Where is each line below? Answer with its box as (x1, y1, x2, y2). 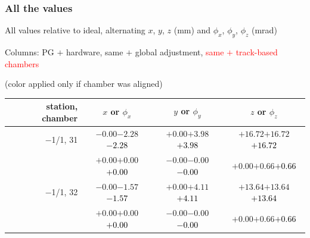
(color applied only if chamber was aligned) (5, 77, 163, 90)
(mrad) (252, 24, 277, 36)
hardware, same (66, 46, 123, 58)
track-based (235, 46, 278, 58)
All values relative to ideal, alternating (5, 24, 145, 36)
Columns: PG (5, 46, 54, 58)
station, (46, 100, 78, 112)
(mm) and (173, 24, 211, 36)
